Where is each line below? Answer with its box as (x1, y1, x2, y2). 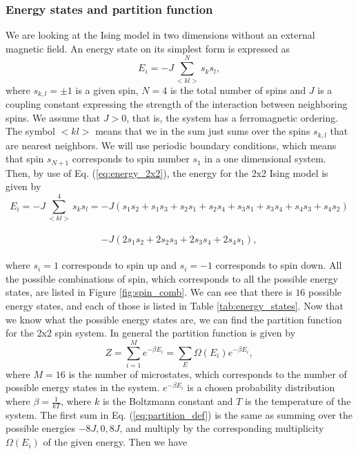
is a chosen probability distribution (187, 380, 335, 395)
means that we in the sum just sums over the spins (95, 124, 310, 138)
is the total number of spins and (170, 82, 306, 97)
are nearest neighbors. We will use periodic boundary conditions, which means (6, 138, 337, 152)
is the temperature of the (244, 394, 351, 408)
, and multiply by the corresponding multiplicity (119, 421, 324, 435)
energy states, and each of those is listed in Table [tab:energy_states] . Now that (6, 298, 344, 312)
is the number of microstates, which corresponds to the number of (68, 366, 347, 381)
